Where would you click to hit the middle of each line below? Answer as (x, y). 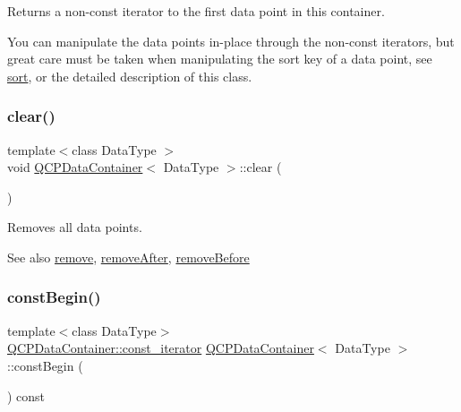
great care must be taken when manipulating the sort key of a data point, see (220, 59)
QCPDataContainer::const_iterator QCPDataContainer (161, 348)
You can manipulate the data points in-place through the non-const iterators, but (231, 41)
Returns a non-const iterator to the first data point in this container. (196, 11)
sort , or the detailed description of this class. (130, 76)
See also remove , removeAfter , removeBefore (128, 257)
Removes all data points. (75, 227)
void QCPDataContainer (75, 167)
